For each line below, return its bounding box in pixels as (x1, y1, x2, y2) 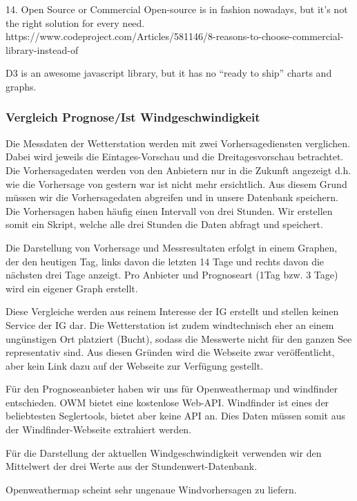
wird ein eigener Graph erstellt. (6, 281, 138, 295)
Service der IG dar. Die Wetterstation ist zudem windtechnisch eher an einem (6, 317, 334, 332)
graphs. (6, 79, 37, 93)
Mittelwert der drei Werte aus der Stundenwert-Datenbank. (6, 459, 258, 473)
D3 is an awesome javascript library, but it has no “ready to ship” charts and (6, 66, 332, 80)
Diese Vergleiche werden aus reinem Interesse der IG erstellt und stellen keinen (6, 304, 339, 319)
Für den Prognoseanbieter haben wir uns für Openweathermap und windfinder (6, 381, 338, 396)
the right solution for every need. (6, 15, 145, 30)
